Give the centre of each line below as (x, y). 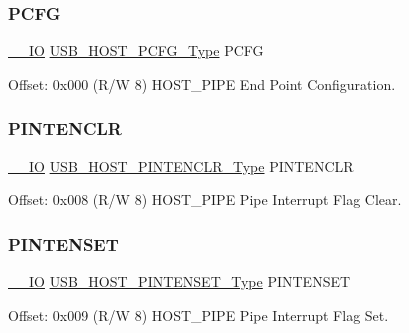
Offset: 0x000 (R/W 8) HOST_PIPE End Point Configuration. (202, 83)
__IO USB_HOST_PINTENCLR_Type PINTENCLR (181, 165)
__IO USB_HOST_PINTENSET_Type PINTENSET (179, 281)
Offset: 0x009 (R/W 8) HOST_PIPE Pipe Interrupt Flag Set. (198, 314)
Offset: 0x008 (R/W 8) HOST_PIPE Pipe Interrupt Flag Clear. (205, 199)
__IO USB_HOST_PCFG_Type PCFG (136, 50)
